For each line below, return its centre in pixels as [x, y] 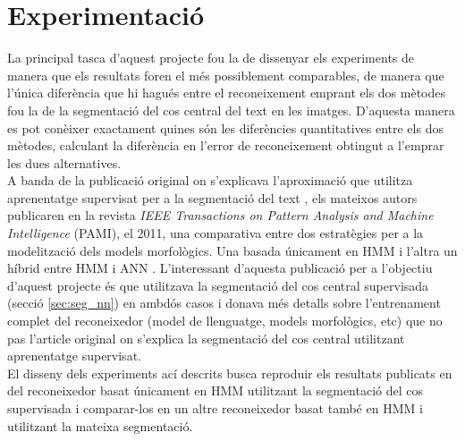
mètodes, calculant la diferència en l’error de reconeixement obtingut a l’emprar [226, 145]
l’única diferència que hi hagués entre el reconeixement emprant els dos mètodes [227, 93]
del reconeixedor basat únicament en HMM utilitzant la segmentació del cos [215, 390]
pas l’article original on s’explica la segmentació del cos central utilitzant [206, 338]
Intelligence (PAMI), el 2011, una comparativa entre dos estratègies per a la [216, 233]
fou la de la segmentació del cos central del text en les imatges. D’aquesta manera [231, 110]
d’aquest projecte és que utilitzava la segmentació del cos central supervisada [218, 285]
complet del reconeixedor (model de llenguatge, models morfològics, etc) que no [225, 321]
